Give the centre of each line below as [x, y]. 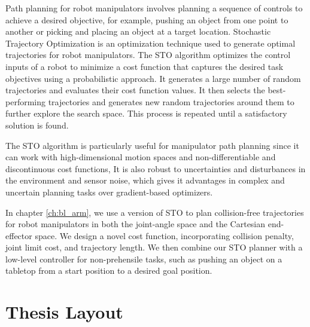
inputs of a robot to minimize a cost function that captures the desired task [145, 66]
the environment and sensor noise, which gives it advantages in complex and [145, 180]
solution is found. [37, 125]
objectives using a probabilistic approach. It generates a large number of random [153, 78]
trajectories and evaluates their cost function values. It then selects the [135, 90]
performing [25, 101]
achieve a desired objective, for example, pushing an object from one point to [147, 19]
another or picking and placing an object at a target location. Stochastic [138, 31]
